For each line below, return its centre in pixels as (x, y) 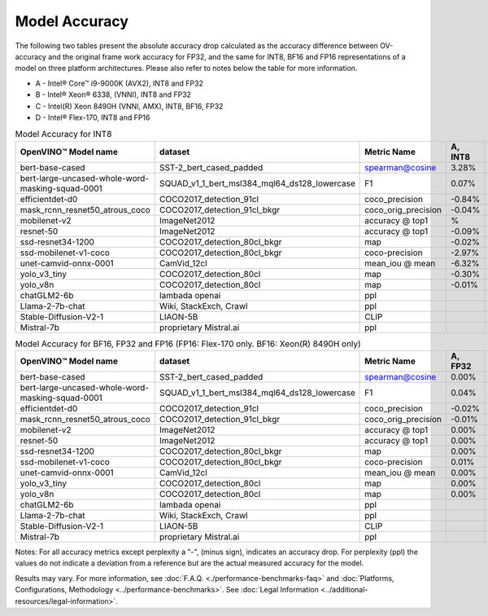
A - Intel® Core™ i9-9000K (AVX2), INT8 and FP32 (119, 83)
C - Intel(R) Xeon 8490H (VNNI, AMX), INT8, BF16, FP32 (129, 106)
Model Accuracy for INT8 (63, 134)
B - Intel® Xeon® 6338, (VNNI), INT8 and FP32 (113, 95)
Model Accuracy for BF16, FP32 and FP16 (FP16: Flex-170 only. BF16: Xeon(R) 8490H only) (188, 344)
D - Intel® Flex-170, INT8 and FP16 (93, 117)
